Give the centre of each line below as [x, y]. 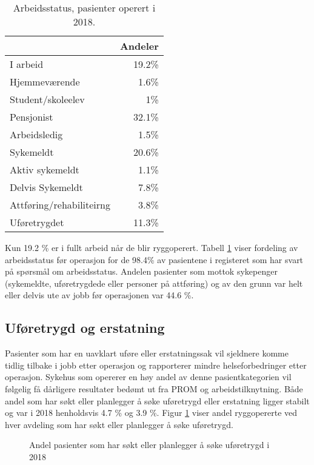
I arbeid [27, 64]
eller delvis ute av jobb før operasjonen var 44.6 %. [99, 295]
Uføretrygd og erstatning [85, 328]
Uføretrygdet [37, 222]
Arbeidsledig [36, 134]
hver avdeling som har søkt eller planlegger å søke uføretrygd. [119, 424]
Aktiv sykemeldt [45, 169]
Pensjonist [32, 117]
